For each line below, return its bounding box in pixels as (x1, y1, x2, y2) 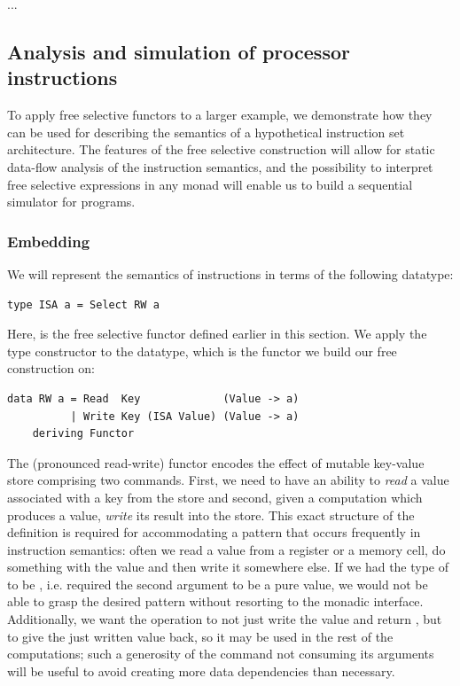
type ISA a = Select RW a (7, 298, 160, 311)
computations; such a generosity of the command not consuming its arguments (7, 644, 434, 663)
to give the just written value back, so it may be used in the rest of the (7, 627, 394, 645)
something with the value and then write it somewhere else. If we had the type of (7, 557, 449, 576)
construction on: (7, 359, 95, 378)
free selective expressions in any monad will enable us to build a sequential (7, 175, 413, 193)
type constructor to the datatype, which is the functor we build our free (7, 341, 397, 360)
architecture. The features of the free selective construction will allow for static (7, 140, 435, 159)
